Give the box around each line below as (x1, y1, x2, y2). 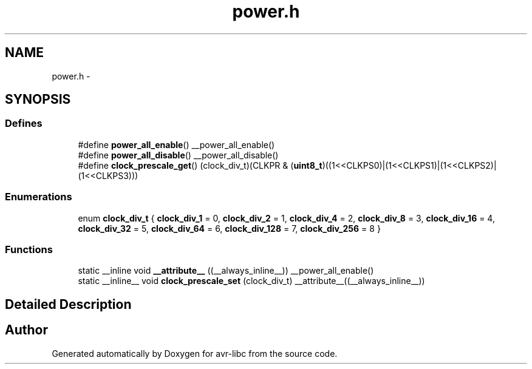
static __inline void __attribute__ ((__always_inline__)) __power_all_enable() (78, 265, 374, 276)
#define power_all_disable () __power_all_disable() (78, 149, 279, 160)
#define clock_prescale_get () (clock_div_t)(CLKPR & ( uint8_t (78, 160, 322, 171)
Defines (5, 117, 43, 130)
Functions (5, 243, 53, 256)
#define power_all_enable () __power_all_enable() (78, 139, 275, 150)
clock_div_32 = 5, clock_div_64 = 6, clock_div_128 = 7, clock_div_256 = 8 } (78, 223, 381, 234)
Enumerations (5, 191, 72, 203)
